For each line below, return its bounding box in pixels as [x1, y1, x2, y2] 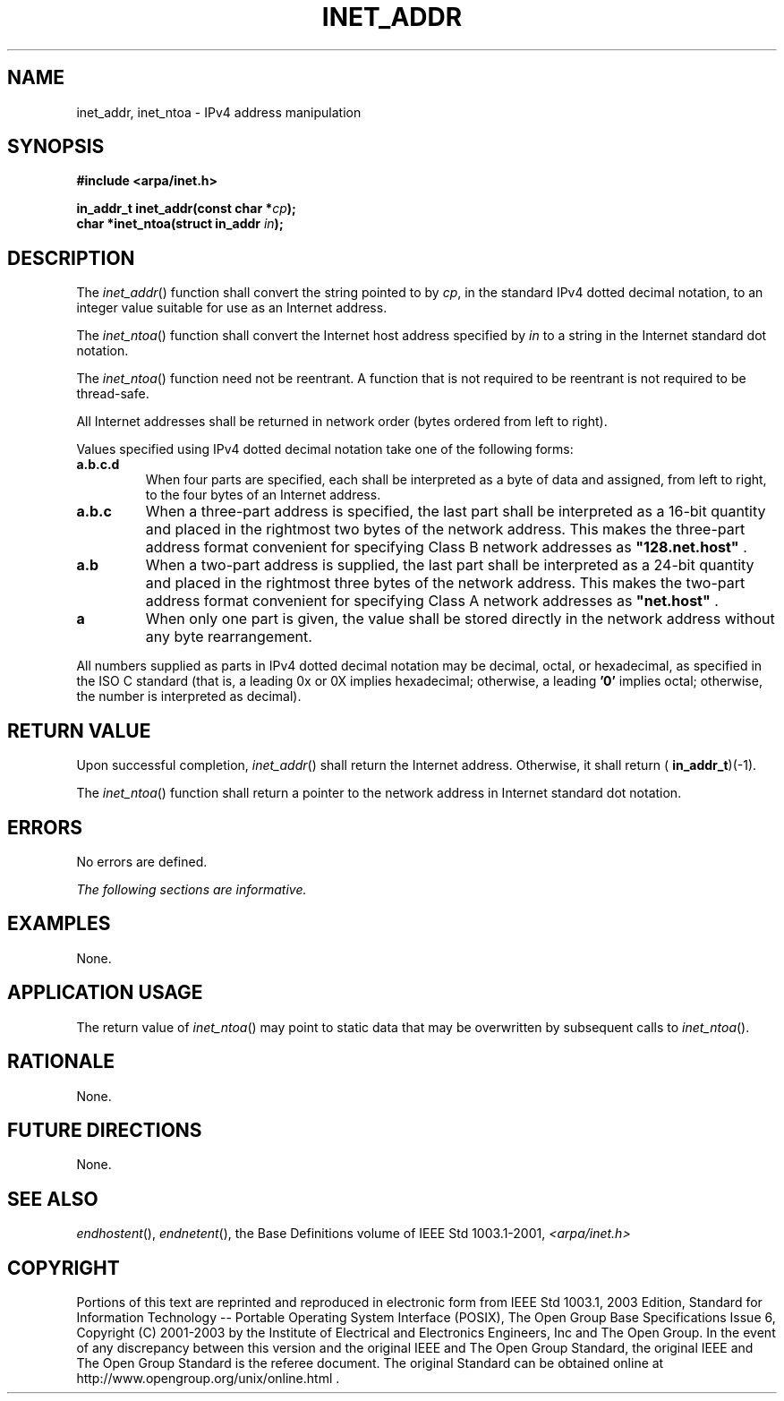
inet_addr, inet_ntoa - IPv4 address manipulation [76, 104, 362, 120]
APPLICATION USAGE [7, 981, 203, 1004]
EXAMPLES [7, 912, 111, 935]
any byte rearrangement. [145, 628, 312, 646]
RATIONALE [7, 1050, 115, 1073]
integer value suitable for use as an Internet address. [76, 300, 388, 316]
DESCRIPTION [7, 246, 135, 269]
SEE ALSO [7, 1187, 98, 1210]
